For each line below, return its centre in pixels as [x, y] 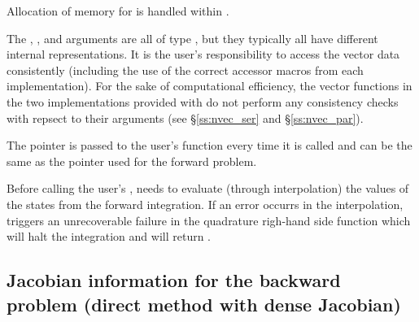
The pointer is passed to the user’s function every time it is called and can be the [209, 145]
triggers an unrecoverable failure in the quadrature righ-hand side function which [209, 220]
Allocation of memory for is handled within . [118, 11]
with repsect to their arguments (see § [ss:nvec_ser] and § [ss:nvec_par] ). [185, 117]
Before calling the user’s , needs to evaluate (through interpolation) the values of [208, 188]
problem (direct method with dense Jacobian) [204, 304]
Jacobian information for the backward [174, 280]
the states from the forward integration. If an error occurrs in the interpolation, [205, 204]
